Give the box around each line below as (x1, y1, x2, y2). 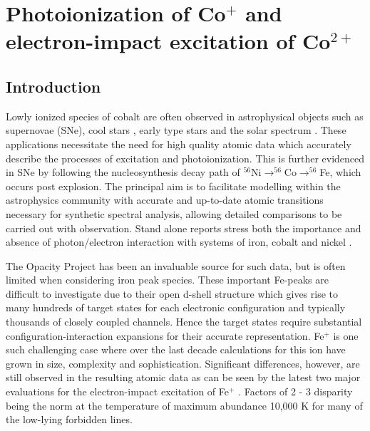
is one (333, 328, 359, 343)
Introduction (6, 75, 101, 97)
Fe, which (319, 165, 361, 180)
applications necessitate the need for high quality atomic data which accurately (6, 136, 351, 151)
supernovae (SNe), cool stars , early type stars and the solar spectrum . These (6, 123, 346, 137)
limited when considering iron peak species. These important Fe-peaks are (6, 272, 329, 287)
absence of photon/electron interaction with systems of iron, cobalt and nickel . (6, 234, 352, 249)
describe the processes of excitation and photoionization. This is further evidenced (6, 150, 365, 165)
